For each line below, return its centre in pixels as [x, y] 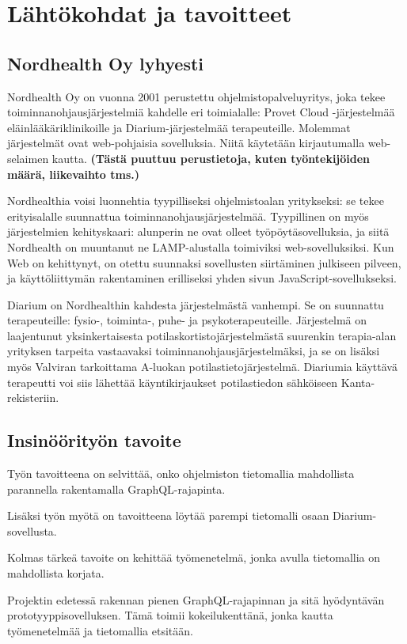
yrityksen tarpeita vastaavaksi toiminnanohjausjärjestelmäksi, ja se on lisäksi [194, 351]
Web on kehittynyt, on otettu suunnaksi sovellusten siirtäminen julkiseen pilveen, [204, 262]
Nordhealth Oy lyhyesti [106, 63]
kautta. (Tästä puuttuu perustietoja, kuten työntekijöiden [211, 158]
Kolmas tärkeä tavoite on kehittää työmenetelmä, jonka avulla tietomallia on [194, 557]
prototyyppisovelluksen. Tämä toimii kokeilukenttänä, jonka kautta [170, 615]
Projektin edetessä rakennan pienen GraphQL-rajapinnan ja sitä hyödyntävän [196, 599]
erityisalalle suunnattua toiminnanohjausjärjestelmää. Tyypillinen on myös [188, 216]
